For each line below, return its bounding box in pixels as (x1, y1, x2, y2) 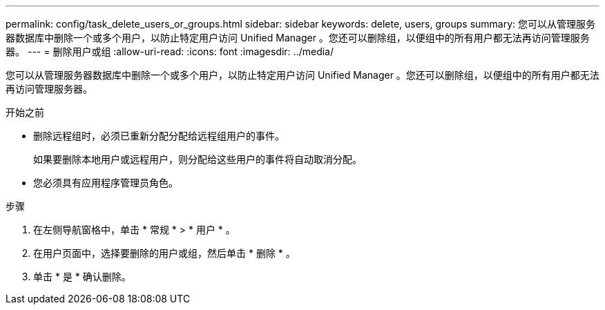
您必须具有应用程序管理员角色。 (33, 177, 178, 188)
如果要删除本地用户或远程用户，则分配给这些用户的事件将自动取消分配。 (33, 153, 362, 165)
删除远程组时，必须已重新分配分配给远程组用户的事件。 (33, 130, 285, 142)
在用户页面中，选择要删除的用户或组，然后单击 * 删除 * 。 (33, 247, 296, 259)
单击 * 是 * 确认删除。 (33, 271, 131, 282)
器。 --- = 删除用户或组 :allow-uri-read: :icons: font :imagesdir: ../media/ (6, 46, 334, 57)
